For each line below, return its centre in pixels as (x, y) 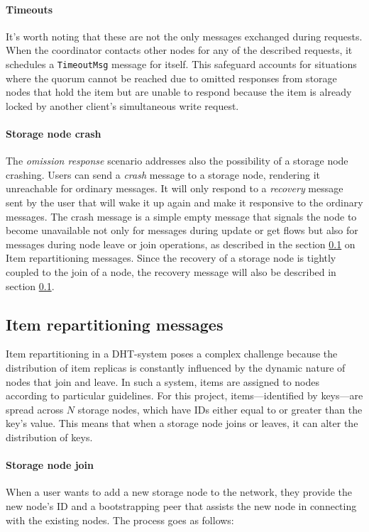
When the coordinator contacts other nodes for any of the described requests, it (179, 50)
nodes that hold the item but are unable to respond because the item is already (179, 92)
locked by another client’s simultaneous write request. (122, 105)
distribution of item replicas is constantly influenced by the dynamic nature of (176, 367)
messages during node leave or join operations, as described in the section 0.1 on (181, 244)
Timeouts (29, 9)
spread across (35, 409)
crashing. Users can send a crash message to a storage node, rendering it (163, 174)
